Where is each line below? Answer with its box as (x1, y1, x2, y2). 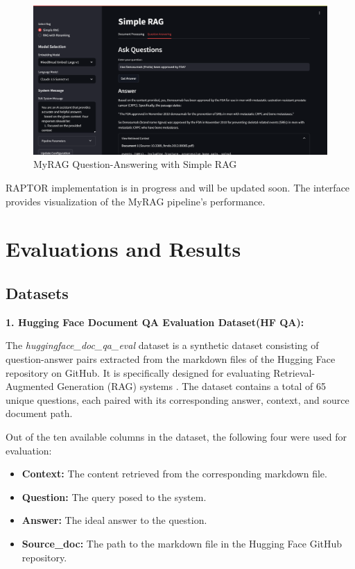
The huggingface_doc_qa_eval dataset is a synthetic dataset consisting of (6, 338, 319, 353)
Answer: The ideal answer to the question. (21, 513, 207, 527)
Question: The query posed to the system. (21, 489, 207, 504)
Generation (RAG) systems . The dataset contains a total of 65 (57, 379, 326, 393)
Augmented (6, 379, 54, 393)
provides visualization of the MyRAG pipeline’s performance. (6, 194, 266, 208)
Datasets (6, 282, 69, 304)
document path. (6, 406, 73, 421)
